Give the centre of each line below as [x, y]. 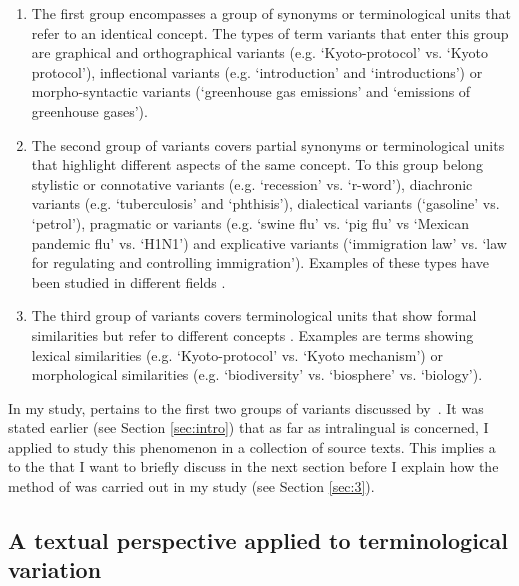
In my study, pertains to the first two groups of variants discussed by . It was [246, 407]
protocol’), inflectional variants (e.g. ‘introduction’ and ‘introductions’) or [257, 71]
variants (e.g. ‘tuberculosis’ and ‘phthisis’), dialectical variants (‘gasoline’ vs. [265, 203]
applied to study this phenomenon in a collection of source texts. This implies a [252, 446]
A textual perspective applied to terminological [258, 540]
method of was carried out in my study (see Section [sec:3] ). [191, 486]
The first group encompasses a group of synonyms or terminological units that [271, 13]
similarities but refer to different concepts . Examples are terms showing [252, 334]
